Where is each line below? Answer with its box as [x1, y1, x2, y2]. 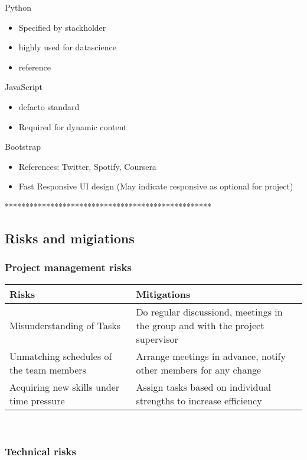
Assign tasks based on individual [136, 379, 271, 394]
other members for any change [136, 362, 262, 377]
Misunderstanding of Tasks [9, 318, 120, 332]
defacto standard [18, 100, 80, 112]
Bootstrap [5, 140, 41, 153]
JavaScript [5, 81, 43, 93]
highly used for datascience [18, 41, 116, 53]
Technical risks [5, 444, 76, 459]
